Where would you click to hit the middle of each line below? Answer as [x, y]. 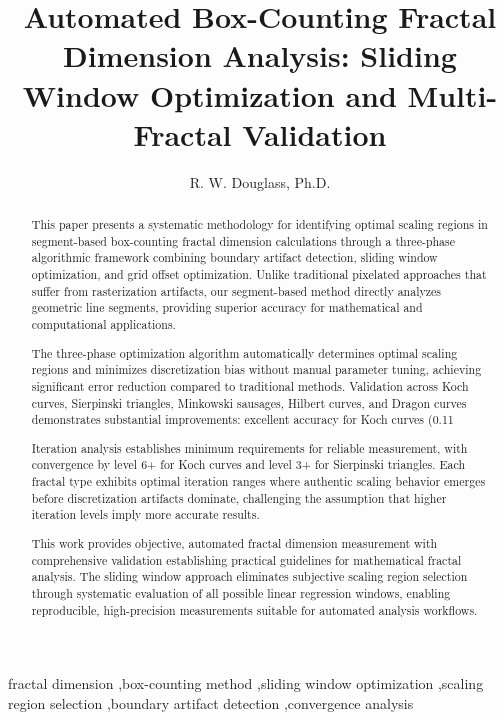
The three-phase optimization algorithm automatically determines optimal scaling [244, 352]
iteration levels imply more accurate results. [145, 514]
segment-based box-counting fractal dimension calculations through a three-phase [243, 240]
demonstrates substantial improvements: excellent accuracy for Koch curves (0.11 [242, 419]
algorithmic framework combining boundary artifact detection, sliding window [234, 257]
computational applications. [103, 324]
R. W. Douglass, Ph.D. [260, 181]
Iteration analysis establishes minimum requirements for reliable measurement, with [249, 447]
